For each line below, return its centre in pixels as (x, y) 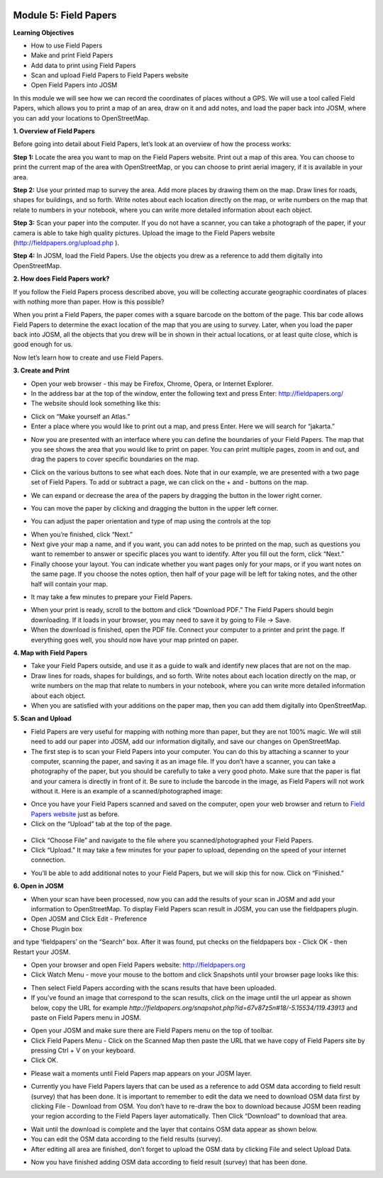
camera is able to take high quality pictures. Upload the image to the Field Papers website (144, 233)
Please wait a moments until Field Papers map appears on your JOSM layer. (141, 1073)
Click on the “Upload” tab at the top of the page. (101, 824)
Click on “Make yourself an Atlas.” (81, 416)
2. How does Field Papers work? (61, 279)
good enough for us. (43, 345)
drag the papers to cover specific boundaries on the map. (115, 459)
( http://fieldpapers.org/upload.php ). (66, 243)
